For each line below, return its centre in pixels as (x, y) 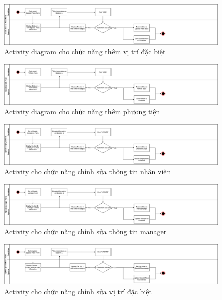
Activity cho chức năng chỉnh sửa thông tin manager (86, 232)
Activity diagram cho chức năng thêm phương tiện (82, 112)
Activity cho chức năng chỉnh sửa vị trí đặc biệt (78, 292)
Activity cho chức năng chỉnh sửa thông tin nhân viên (88, 172)
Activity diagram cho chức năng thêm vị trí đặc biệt (85, 52)
